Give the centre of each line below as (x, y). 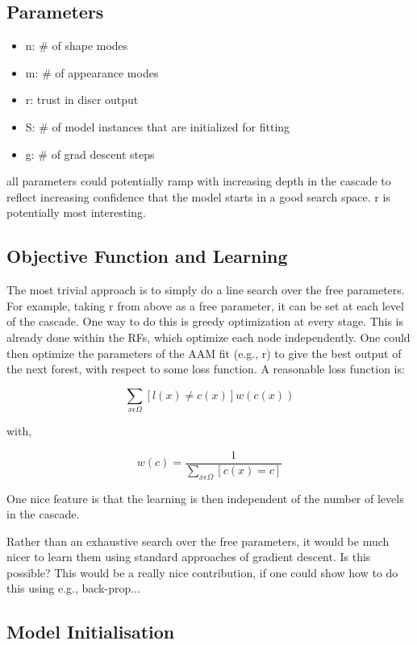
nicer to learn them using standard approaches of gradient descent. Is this (189, 557)
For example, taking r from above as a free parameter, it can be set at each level (205, 305)
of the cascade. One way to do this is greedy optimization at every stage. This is (205, 321)
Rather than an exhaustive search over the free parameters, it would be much (198, 541)
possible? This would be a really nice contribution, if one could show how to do (202, 572)
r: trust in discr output (82, 100)
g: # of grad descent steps (90, 154)
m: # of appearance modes (92, 72)
